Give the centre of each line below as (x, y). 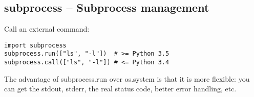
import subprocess (35, 45)
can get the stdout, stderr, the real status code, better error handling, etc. (120, 89)
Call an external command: (47, 29)
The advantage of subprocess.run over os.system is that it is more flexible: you (127, 78)
